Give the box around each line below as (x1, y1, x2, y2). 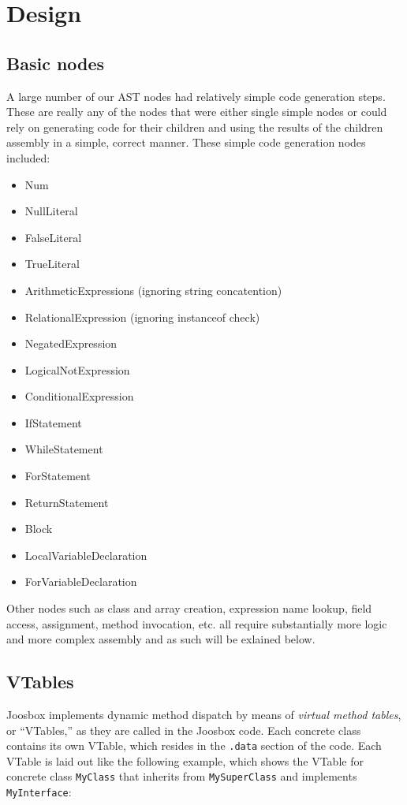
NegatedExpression (24, 335, 118, 352)
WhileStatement (24, 441, 103, 457)
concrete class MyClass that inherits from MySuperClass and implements (6, 768, 357, 785)
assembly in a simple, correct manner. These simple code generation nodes (6, 134, 366, 151)
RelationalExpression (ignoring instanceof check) (24, 308, 260, 325)
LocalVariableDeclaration (24, 546, 147, 563)
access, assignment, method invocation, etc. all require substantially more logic (6, 615, 387, 632)
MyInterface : (6, 784, 72, 800)
